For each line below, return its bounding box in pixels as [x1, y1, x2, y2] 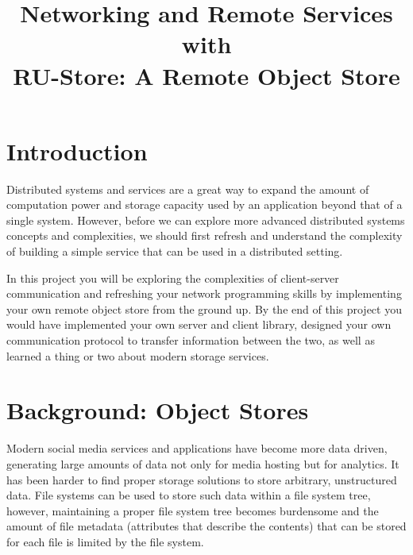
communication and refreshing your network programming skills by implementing [6, 285, 402, 302]
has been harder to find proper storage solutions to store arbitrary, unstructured [6, 471, 397, 488]
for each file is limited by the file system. [6, 533, 204, 549]
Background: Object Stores [6, 394, 309, 426]
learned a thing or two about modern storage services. [6, 347, 269, 364]
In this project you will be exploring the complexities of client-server [6, 269, 339, 286]
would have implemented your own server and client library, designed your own [6, 316, 392, 333]
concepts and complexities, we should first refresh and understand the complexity [6, 227, 403, 244]
